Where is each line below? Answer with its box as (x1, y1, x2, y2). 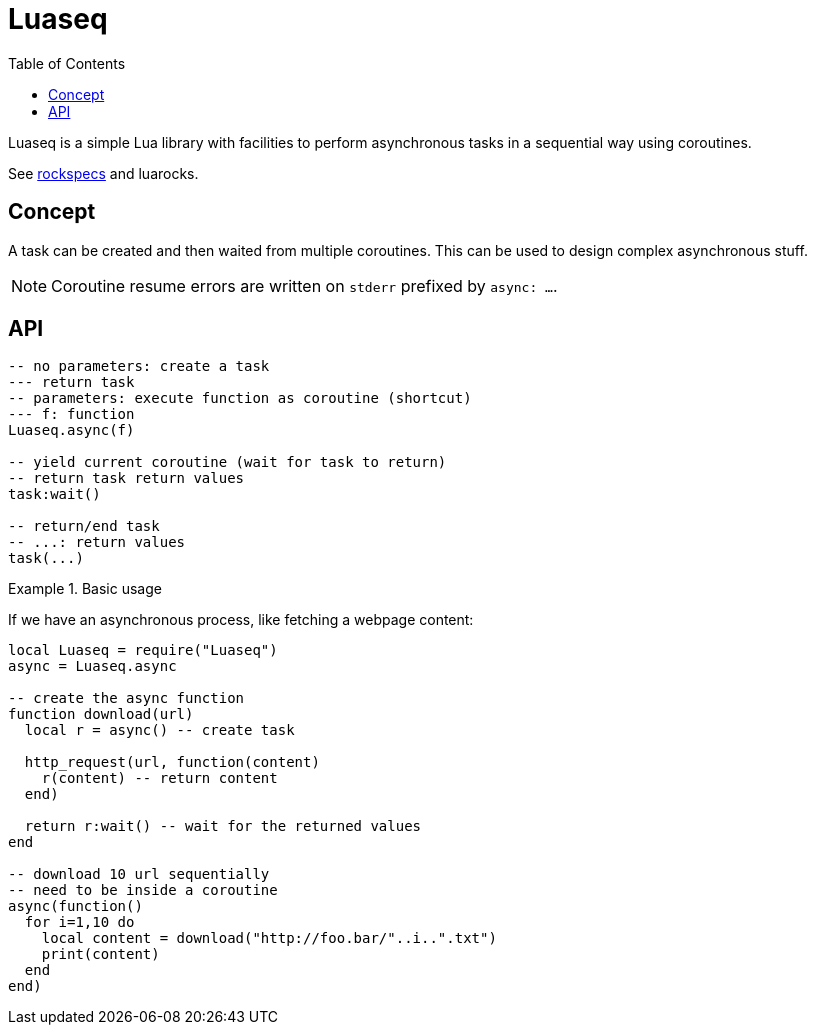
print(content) (41, 946, 160, 963)
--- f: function (8, 406, 135, 423)
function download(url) (8, 706, 194, 723)
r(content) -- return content (41, 770, 278, 787)
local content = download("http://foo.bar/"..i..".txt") (41, 930, 497, 947)
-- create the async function (8, 690, 245, 707)
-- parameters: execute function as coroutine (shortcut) (8, 390, 472, 407)
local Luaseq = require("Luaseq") (8, 642, 278, 659)
